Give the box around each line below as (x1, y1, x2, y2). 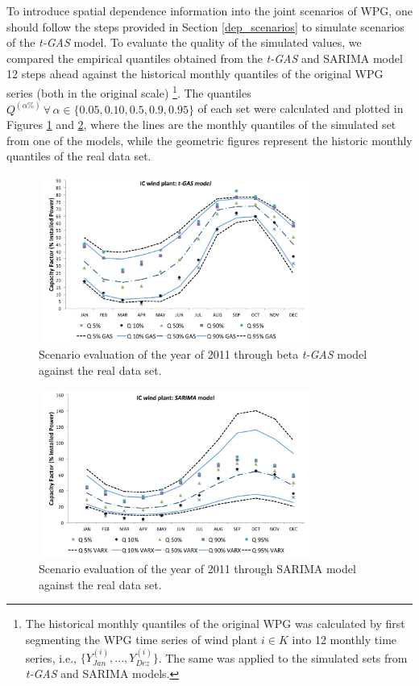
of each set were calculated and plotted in (197, 100, 404, 117)
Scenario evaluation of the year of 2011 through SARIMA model (39, 560, 356, 577)
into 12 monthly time (292, 630, 397, 647)
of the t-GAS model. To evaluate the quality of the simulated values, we (6, 34, 362, 51)
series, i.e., (25, 649, 77, 666)
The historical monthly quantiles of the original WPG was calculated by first (25, 615, 405, 632)
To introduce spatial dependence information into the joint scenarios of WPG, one (6, 2, 413, 19)
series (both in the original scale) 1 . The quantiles (6, 81, 251, 101)
